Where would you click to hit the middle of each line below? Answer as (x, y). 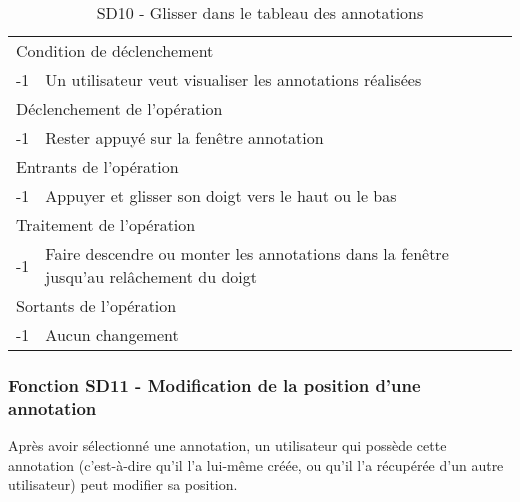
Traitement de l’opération (106, 224)
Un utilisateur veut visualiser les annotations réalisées (233, 79)
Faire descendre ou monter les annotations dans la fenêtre (247, 253)
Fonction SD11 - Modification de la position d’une (214, 384)
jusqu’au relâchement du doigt (151, 276)
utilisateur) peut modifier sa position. (123, 484)
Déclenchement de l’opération (119, 108)
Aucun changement (112, 334)
